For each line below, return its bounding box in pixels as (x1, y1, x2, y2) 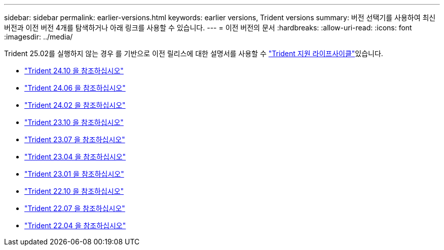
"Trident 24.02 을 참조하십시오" (24, 101, 126, 109)
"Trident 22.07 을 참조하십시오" (24, 204, 125, 213)
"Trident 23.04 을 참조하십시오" (24, 152, 126, 161)
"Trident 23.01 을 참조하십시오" (24, 170, 124, 178)
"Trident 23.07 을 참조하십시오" (24, 135, 125, 144)
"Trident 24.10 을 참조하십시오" (24, 66, 124, 75)
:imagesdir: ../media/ (4, 32, 73, 41)
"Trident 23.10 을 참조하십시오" (24, 118, 124, 127)
